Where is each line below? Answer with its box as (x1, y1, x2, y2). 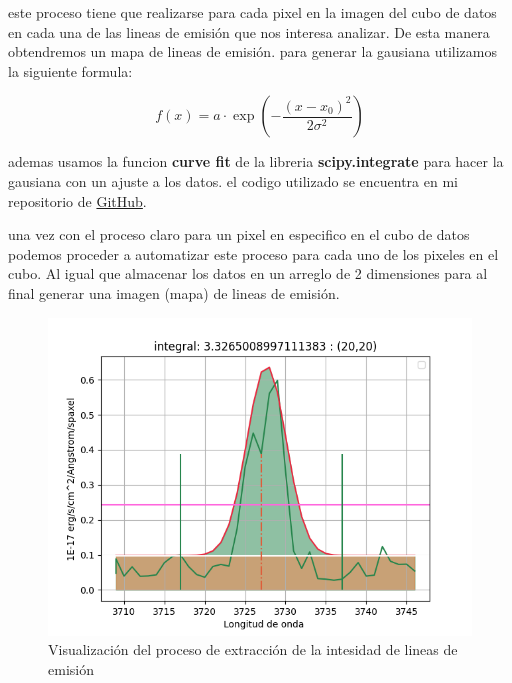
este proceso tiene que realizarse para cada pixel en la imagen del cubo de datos (8, 2, 497, 22)
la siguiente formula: (8, 60, 133, 81)
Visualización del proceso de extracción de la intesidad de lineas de (48, 639, 458, 660)
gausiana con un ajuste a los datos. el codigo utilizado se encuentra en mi (8, 170, 458, 191)
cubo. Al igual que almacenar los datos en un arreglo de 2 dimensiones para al (8, 263, 488, 284)
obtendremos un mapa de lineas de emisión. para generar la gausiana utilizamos (8, 41, 497, 62)
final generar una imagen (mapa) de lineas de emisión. (8, 282, 340, 303)
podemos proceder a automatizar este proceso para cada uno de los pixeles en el (8, 243, 499, 264)
